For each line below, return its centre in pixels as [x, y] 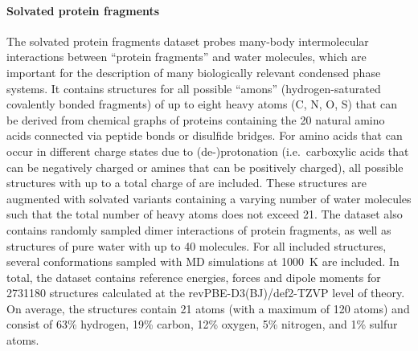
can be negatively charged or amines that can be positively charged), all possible [205, 167]
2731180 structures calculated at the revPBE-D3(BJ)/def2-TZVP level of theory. [206, 293]
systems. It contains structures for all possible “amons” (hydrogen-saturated [194, 88]
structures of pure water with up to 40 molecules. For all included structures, [197, 245]
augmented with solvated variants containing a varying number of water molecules [209, 198]
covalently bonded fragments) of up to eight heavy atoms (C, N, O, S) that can [202, 104]
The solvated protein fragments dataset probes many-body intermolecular [188, 41]
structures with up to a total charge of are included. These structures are [186, 183]
